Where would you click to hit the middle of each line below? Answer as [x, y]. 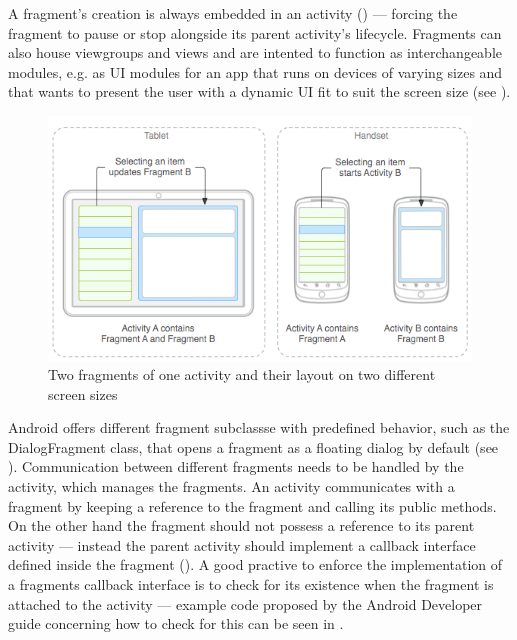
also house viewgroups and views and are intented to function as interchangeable [255, 52]
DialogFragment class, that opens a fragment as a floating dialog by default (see [253, 446]
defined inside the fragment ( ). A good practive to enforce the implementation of [255, 564]
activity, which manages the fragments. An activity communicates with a [231, 486]
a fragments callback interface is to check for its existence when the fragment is [251, 584]
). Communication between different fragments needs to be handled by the [236, 466]
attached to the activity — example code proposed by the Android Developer [245, 603]
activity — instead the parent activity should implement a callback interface [242, 544]
